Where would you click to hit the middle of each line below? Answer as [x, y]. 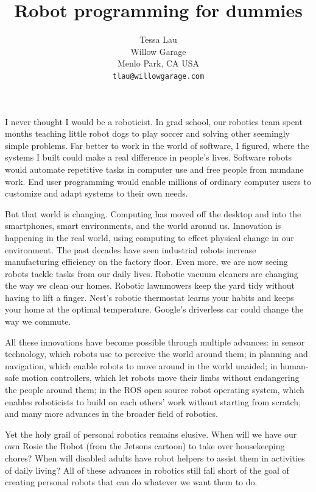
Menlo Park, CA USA [158, 63]
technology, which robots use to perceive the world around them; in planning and [156, 354]
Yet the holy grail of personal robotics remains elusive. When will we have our [151, 434]
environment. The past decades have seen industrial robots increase [131, 249]
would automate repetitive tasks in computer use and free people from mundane [154, 169]
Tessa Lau [158, 39]
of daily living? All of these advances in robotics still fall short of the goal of [147, 470]
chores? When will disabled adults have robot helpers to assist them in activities [155, 458]
